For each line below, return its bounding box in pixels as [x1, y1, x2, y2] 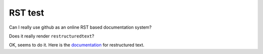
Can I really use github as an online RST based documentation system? [9, 24, 152, 30]
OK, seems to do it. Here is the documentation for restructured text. [9, 42, 145, 48]
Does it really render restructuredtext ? [9, 33, 94, 39]
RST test [9, 7, 44, 18]
